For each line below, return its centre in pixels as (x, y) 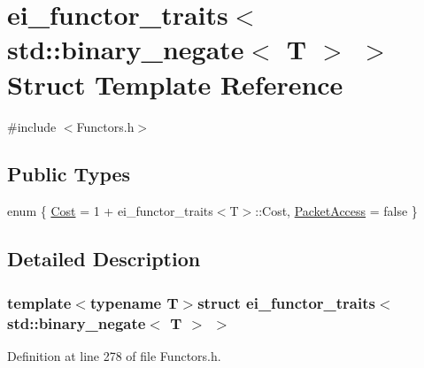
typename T (134, 302)
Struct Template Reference (175, 84)
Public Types (69, 174)
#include (32, 126)
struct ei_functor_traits (286, 302)
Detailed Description (104, 259)
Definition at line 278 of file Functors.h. (114, 355)
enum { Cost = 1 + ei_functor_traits (110, 211)
